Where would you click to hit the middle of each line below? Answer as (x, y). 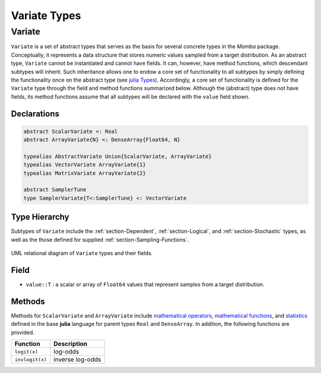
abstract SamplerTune (55, 190)
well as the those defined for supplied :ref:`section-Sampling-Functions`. (100, 240)
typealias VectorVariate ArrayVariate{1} (85, 165)
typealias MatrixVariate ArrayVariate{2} (85, 173)
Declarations (35, 114)
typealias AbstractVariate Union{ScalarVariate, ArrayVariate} (118, 156)
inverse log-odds (77, 359)
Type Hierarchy (40, 217)
